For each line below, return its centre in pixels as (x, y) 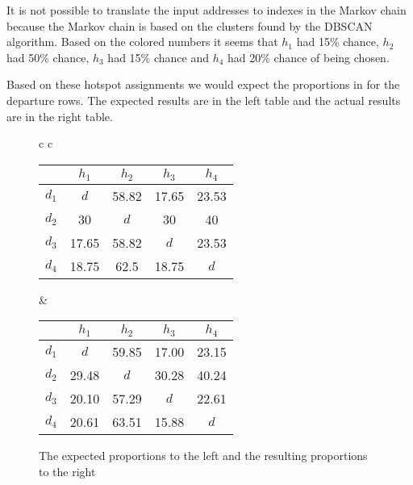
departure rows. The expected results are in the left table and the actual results (204, 100)
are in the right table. (60, 116)
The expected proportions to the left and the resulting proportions (203, 456)
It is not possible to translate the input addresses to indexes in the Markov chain (206, 10)
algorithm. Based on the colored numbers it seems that (142, 42)
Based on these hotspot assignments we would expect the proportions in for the (203, 84)
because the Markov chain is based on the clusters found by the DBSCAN (190, 25)
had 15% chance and (158, 57)
